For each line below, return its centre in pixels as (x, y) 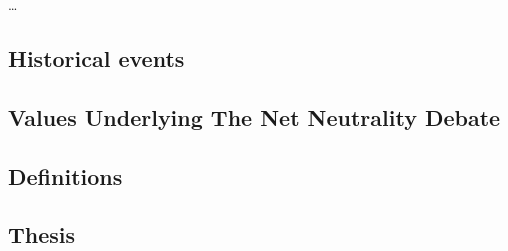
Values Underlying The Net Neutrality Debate (254, 116)
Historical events (96, 57)
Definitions (65, 175)
